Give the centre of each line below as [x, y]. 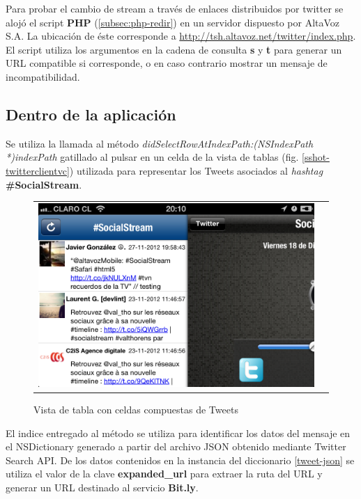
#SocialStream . [44, 184]
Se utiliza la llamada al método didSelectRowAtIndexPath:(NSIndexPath [160, 143]
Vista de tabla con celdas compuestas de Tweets [136, 409]
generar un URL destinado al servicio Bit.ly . [102, 487]
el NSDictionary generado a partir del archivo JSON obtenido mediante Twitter [176, 446]
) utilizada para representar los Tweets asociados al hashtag [196, 170]
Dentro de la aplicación [91, 114]
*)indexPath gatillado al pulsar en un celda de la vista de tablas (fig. [152, 157]
